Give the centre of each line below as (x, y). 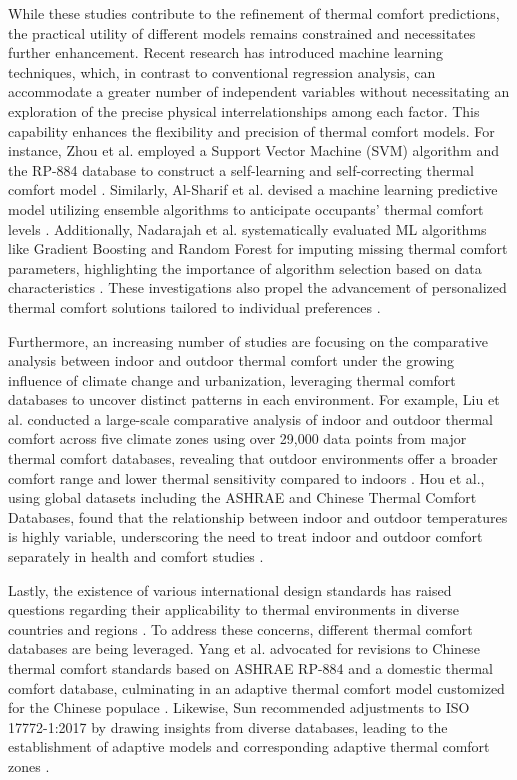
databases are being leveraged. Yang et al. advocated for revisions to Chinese (244, 648)
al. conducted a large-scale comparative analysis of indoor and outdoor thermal (250, 418)
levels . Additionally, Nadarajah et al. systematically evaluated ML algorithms (247, 228)
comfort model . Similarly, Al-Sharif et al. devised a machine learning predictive (253, 189)
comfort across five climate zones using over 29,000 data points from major (237, 438)
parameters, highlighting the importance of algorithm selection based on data (245, 267)
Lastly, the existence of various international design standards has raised (230, 589)
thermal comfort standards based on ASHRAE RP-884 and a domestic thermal (251, 668)
